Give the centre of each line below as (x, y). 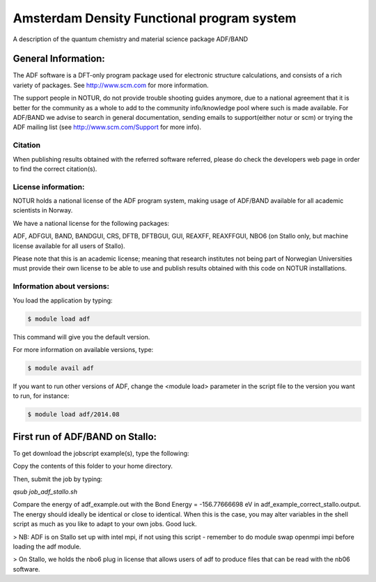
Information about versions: (61, 286)
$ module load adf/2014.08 (73, 414)
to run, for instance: (41, 396)
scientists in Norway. (43, 210)
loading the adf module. (47, 546)
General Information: (59, 59)
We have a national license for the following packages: (91, 223)
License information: (49, 187)
